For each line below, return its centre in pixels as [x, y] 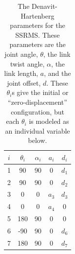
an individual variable [37, 130]
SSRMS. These [37, 35]
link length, [21, 73]
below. [37, 140]
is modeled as [49, 121]
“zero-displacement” [37, 102]
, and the [57, 73]
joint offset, [24, 82]
